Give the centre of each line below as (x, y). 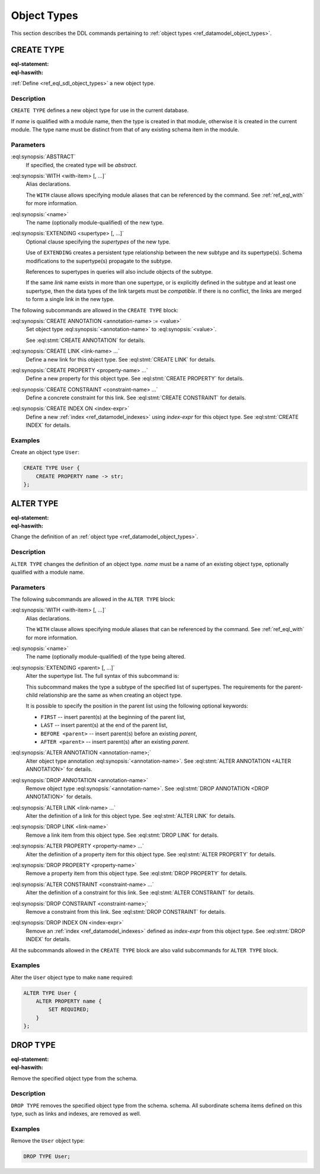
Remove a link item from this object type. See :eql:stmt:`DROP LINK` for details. (122, 835)
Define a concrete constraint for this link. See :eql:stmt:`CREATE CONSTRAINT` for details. (136, 398)
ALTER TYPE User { (50, 993)
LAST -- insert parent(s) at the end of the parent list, (104, 725)
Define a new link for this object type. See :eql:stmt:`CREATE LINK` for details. (121, 359)
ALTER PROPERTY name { (69, 1001)
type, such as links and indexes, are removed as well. (76, 1114)
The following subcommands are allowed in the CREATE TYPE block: (95, 310)
